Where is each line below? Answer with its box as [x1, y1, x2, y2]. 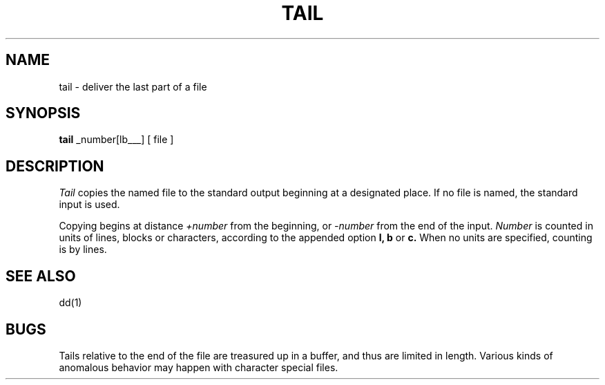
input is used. [59, 198, 120, 211]
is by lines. [59, 243, 107, 256]
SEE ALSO [6, 267, 76, 285]
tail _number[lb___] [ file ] [59, 133, 174, 146]
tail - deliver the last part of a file [59, 80, 207, 93]
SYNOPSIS [6, 104, 81, 122]
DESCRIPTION [6, 157, 104, 175]
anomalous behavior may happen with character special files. [59, 361, 338, 373]
